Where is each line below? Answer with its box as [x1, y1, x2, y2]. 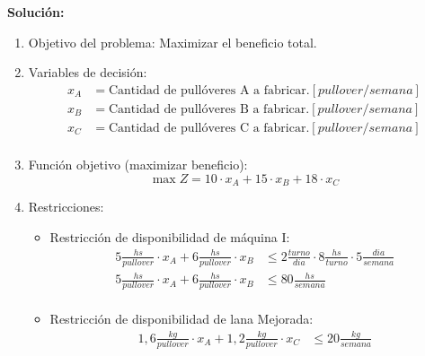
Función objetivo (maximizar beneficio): [28, 154, 248, 173]
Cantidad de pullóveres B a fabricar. [108, 102, 310, 116]
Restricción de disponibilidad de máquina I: [49, 227, 290, 246]
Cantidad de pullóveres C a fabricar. [108, 121, 310, 135]
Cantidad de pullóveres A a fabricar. [108, 83, 310, 97]
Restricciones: [28, 196, 104, 215]
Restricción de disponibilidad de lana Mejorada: [49, 308, 314, 327]
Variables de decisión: [28, 63, 147, 82]
